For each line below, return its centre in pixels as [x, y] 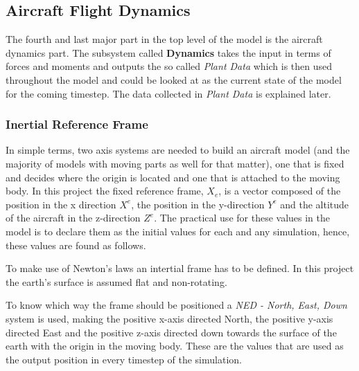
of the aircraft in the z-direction [73, 218]
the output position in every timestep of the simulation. [124, 359]
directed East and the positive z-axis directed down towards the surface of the [171, 332]
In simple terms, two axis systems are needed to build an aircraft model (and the [178, 150]
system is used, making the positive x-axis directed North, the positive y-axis [169, 318]
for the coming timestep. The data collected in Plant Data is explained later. [168, 93]
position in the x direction [61, 204]
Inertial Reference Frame [77, 124]
